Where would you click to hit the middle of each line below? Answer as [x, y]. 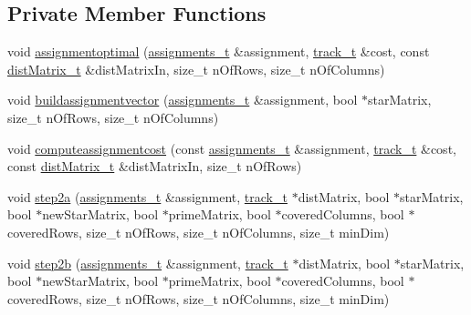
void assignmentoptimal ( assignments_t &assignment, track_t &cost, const [219, 51]
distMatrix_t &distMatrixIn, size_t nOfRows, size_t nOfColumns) [196, 69]
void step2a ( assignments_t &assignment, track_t [147, 196]
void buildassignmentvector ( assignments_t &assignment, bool [183, 100]
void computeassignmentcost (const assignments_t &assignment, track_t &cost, [232, 148]
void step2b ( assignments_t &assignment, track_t [148, 263]
